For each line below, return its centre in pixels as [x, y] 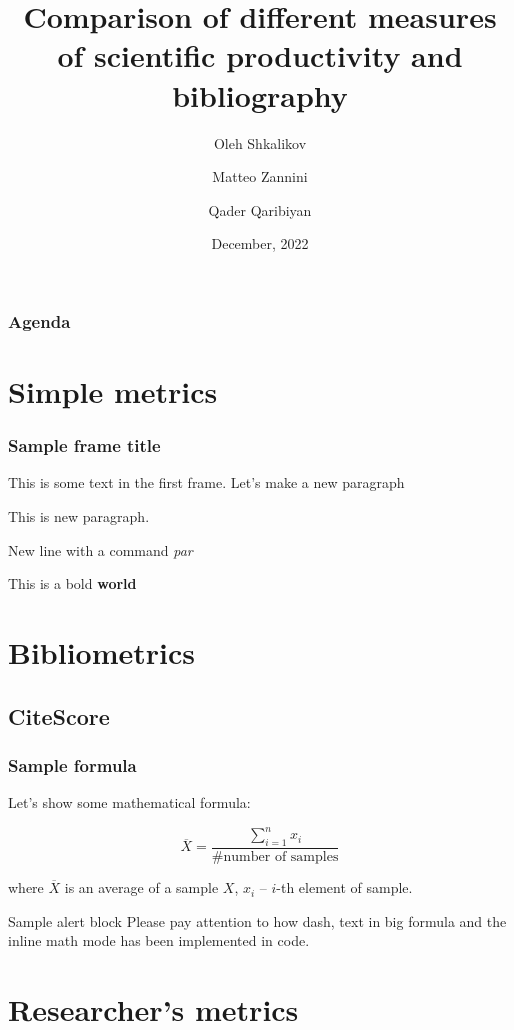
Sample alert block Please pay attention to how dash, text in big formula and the [257, 920]
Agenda [39, 320]
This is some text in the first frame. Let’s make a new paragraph [206, 482]
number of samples [281, 857]
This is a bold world [72, 583]
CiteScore [59, 715]
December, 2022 [260, 243]
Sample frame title [84, 445]
